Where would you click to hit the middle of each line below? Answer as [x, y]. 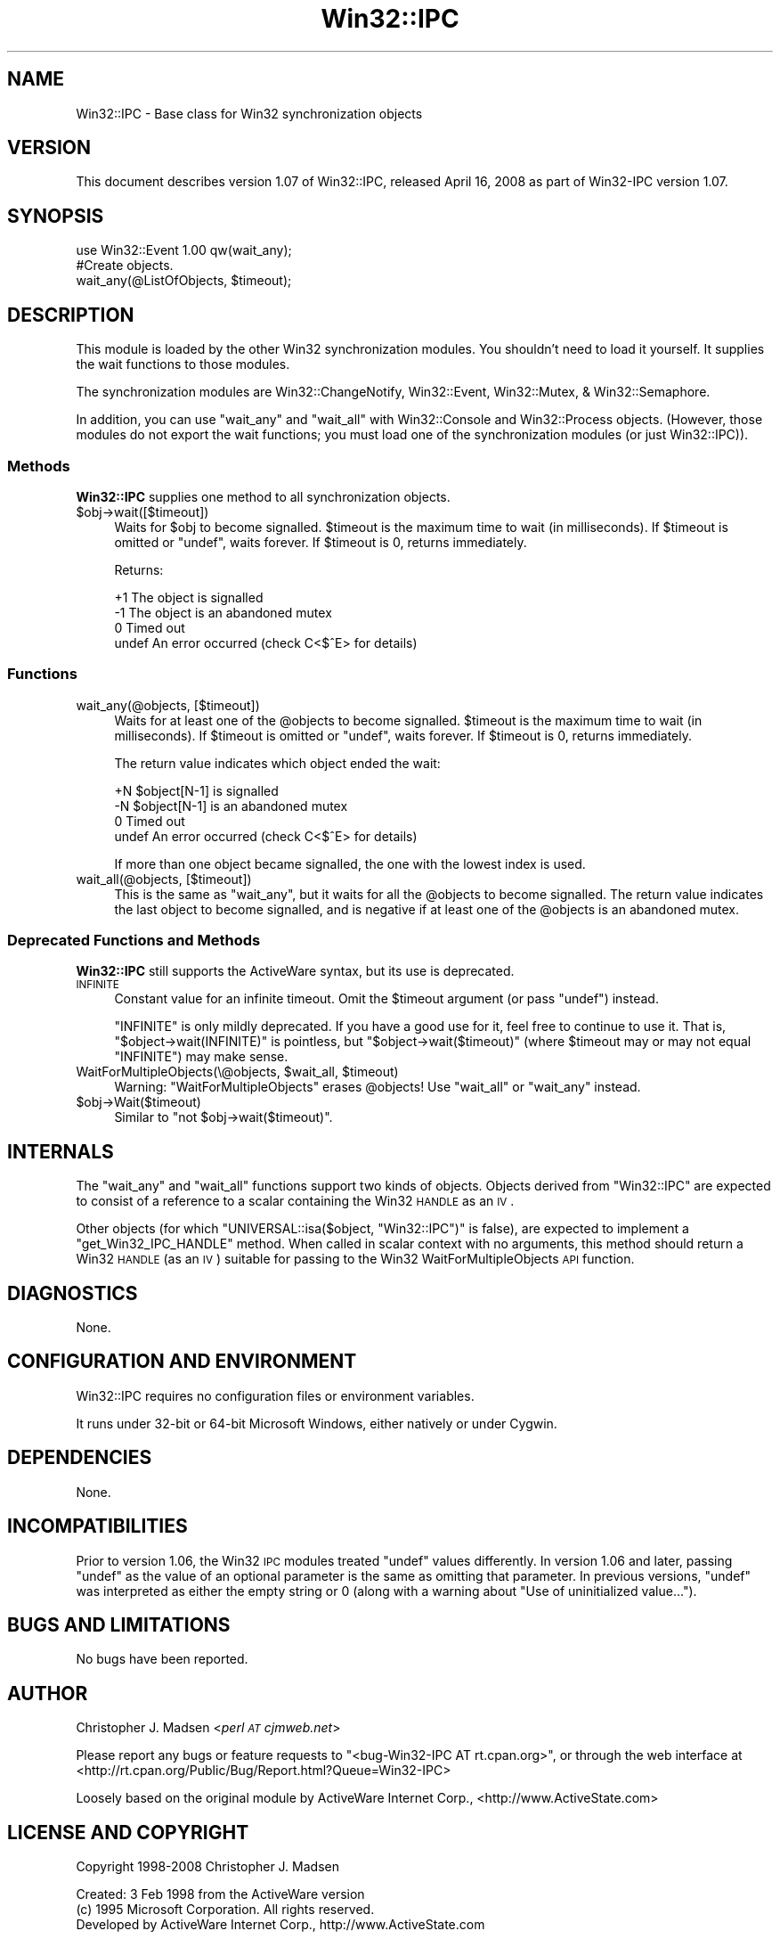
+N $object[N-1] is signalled [196, 790]
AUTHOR [48, 1693]
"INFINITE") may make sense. [201, 1057]
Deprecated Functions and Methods [134, 940]
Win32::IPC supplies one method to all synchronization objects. [263, 496]
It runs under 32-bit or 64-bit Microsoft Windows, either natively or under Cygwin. [317, 1423]
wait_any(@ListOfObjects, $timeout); [184, 281]
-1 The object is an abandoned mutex [223, 612]
